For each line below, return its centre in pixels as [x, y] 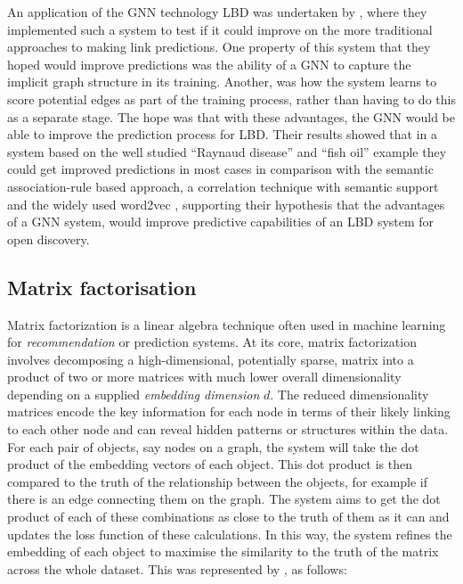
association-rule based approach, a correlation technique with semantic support [223, 186]
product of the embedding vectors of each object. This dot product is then [210, 464]
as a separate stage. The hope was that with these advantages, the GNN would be [231, 116]
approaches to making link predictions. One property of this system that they [219, 47]
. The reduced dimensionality [349, 394]
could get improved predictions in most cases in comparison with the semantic [220, 169]
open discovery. [49, 239]
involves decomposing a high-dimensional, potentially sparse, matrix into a [211, 359]
